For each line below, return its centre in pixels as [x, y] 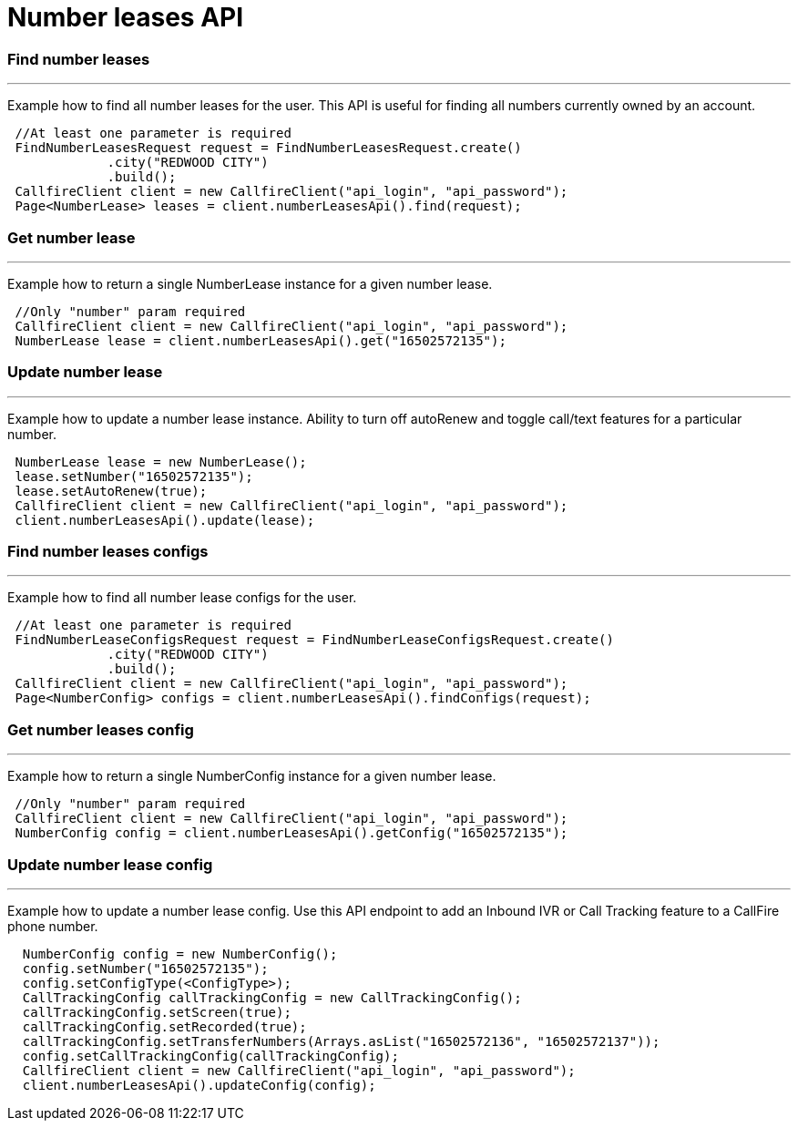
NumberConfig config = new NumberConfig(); [180, 954]
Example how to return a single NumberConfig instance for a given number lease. [252, 776]
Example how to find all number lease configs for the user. [182, 598]
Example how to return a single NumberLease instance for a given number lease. [250, 283]
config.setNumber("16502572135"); [145, 968]
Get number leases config [101, 729]
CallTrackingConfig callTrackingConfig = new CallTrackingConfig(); [272, 997]
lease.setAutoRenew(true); [111, 491]
